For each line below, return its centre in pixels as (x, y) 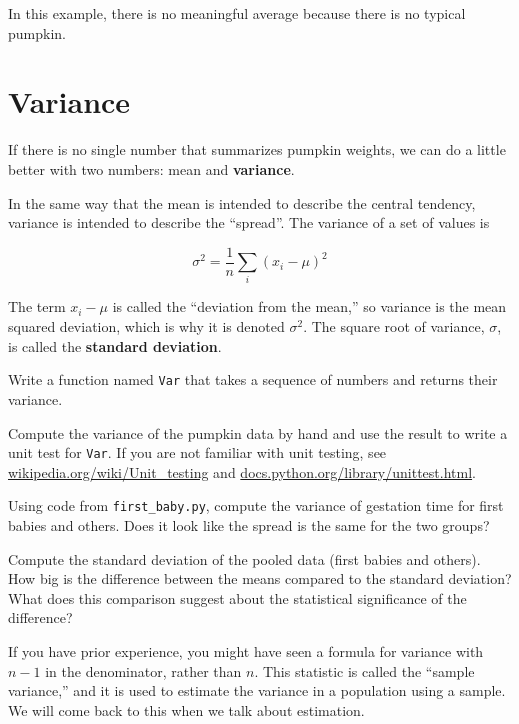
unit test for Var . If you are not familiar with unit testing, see (197, 452)
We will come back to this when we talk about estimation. (186, 709)
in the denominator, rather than (143, 670)
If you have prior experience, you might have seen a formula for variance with (246, 650)
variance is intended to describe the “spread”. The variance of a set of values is (249, 222)
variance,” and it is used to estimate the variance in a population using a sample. (257, 690)
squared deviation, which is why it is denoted (146, 326)
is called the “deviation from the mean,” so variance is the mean (309, 306)
